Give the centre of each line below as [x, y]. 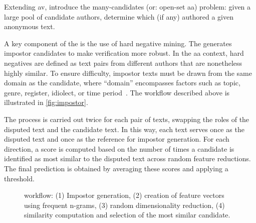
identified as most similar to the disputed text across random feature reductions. [127, 158]
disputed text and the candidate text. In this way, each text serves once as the [124, 129]
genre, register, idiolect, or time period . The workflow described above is [117, 92]
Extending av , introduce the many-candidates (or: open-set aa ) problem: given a [127, 7]
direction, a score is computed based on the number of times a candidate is [119, 148]
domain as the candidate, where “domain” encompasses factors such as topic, [122, 83]
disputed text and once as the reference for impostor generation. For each [117, 139]
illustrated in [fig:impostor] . [46, 102]
